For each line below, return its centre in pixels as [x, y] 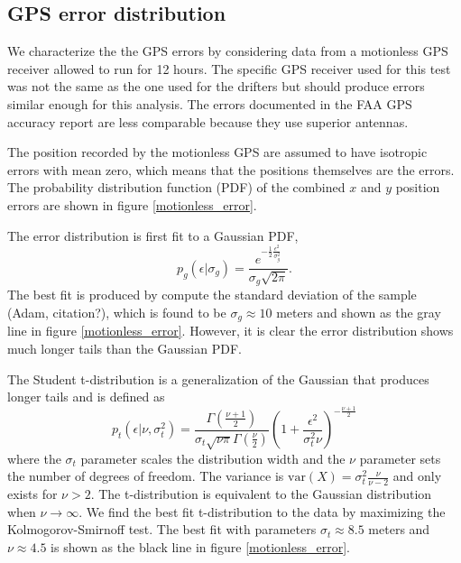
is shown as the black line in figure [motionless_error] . [200, 546]
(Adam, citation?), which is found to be [117, 313]
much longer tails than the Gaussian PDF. [124, 349]
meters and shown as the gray [359, 313]
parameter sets [400, 458]
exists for [32, 493]
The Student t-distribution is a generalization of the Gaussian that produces [218, 378]
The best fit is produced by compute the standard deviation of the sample [212, 295]
